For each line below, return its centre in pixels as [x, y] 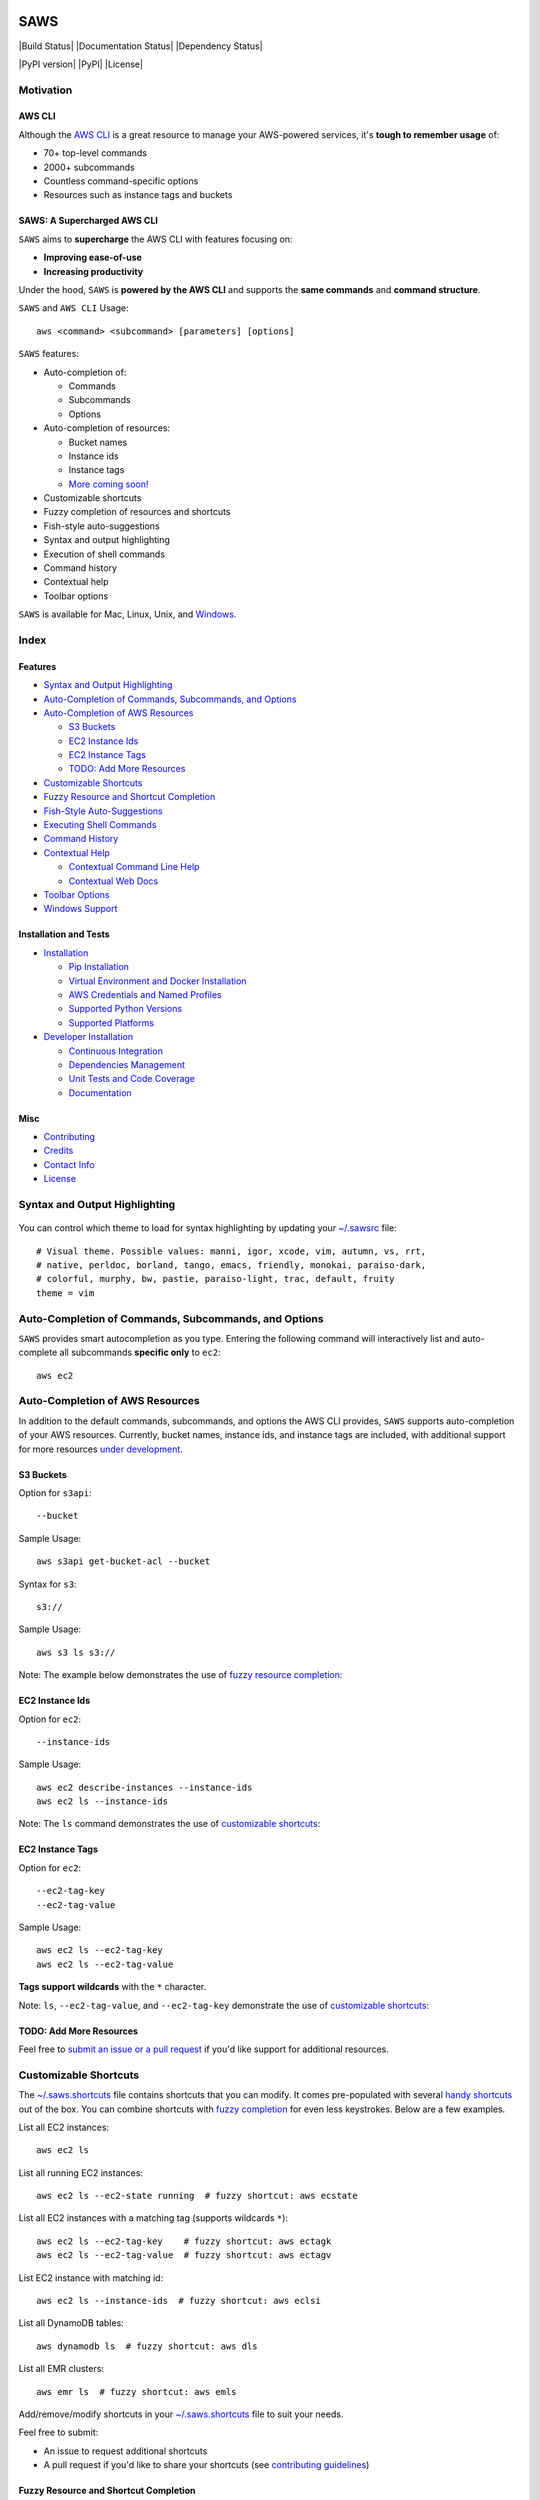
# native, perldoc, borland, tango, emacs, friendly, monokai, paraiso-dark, [231, 1264]
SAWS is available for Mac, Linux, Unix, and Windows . [127, 614]
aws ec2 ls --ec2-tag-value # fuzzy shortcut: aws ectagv [184, 2255]
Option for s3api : [55, 1493]
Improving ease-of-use [92, 257]
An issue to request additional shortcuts [125, 2451]
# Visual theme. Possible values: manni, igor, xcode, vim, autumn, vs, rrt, [231, 1251]
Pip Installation [99, 967]
